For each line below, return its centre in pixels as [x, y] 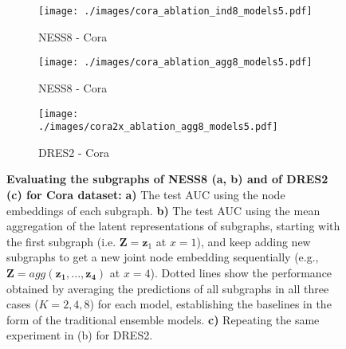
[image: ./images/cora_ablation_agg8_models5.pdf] [175, 63]
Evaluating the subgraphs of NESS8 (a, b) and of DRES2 [167, 179]
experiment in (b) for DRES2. [80, 335]
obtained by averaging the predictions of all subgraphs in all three [168, 288]
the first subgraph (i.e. [61, 241]
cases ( [23, 304]
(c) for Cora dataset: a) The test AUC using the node [146, 194]
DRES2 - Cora [74, 152]
